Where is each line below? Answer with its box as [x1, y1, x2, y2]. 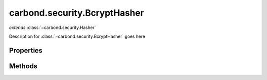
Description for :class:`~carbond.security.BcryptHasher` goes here [9, 33, 145, 39]
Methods [9, 62, 38, 70]
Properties [9, 46, 43, 54]
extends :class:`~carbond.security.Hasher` [9, 25, 96, 30]
